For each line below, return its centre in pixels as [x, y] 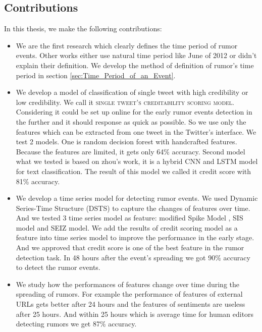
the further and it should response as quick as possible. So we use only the [131, 121]
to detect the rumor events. [58, 267]
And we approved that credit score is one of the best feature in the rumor [130, 247]
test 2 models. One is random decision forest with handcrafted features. [126, 142]
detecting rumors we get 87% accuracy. [76, 324]
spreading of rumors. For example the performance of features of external [129, 294]
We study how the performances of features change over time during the [127, 284]
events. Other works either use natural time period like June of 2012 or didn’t [136, 55]
